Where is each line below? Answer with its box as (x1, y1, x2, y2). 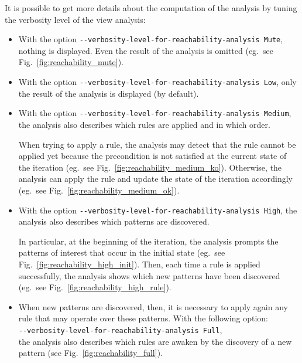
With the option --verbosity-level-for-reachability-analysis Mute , (18, 33, 283, 45)
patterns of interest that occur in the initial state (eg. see (18, 246, 225, 259)
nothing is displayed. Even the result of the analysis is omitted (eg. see (18, 44, 273, 56)
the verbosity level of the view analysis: (5, 13, 146, 25)
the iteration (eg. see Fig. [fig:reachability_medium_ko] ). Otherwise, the (18, 161, 282, 173)
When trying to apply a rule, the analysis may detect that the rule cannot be (18, 138, 296, 150)
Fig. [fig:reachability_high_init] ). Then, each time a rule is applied (18, 257, 260, 270)
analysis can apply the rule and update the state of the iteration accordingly (18, 172, 293, 185)
